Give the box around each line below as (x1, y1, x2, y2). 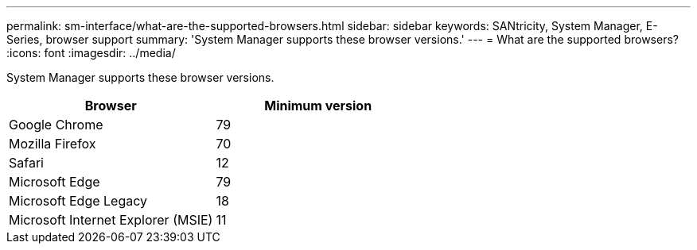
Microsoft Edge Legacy (9, 193, 148, 209)
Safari (9, 155, 44, 171)
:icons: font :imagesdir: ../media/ (6, 46, 176, 60)
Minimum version (264, 98, 372, 113)
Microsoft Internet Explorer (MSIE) (9, 212, 213, 228)
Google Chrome (9, 117, 103, 133)
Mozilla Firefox (9, 136, 96, 152)
